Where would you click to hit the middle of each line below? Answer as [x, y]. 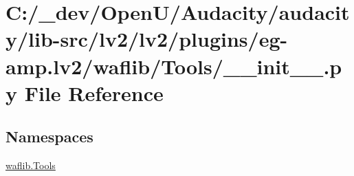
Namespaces [49, 136]
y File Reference [85, 92]
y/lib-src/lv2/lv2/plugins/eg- [147, 39]
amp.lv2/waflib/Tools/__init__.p [174, 66]
